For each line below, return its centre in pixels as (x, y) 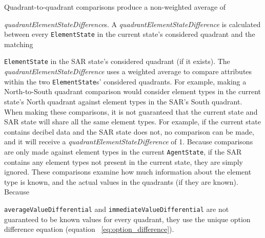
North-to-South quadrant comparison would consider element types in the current (132, 91)
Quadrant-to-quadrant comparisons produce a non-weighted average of (115, 7)
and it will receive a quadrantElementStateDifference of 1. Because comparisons (129, 142)
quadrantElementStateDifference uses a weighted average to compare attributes (128, 71)
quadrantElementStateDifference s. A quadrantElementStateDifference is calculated (132, 24)
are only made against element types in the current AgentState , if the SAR (123, 151)
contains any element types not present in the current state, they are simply (124, 161)
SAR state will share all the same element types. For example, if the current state (132, 122)
